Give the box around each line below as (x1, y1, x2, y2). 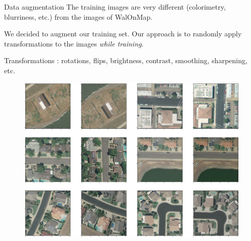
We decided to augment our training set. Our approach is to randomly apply (4, 28, 242, 39)
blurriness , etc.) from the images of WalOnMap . (4, 11, 153, 22)
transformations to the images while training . (4, 38, 144, 49)
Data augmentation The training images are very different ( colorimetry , (4, 2, 226, 12)
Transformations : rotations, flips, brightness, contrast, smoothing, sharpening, (4, 55, 247, 66)
